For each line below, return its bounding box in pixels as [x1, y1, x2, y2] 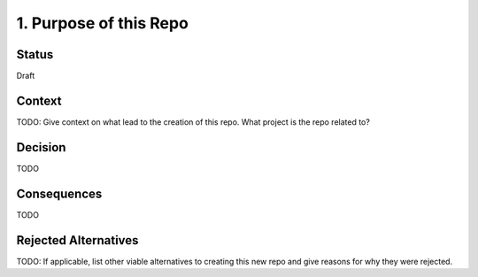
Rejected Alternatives [16, 233, 139, 248]
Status [16, 47, 54, 62]
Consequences [16, 186, 103, 201]
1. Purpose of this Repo [16, 13, 189, 33]
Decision [16, 140, 66, 155]
